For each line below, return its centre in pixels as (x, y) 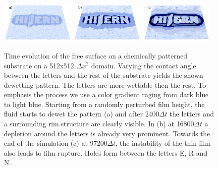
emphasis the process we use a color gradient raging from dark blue (106, 94)
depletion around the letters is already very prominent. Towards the (107, 133)
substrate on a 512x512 (39, 65)
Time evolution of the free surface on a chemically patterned (96, 55)
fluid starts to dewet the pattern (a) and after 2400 (82, 114)
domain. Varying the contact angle (144, 65)
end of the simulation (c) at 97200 (56, 143)
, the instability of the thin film (163, 143)
